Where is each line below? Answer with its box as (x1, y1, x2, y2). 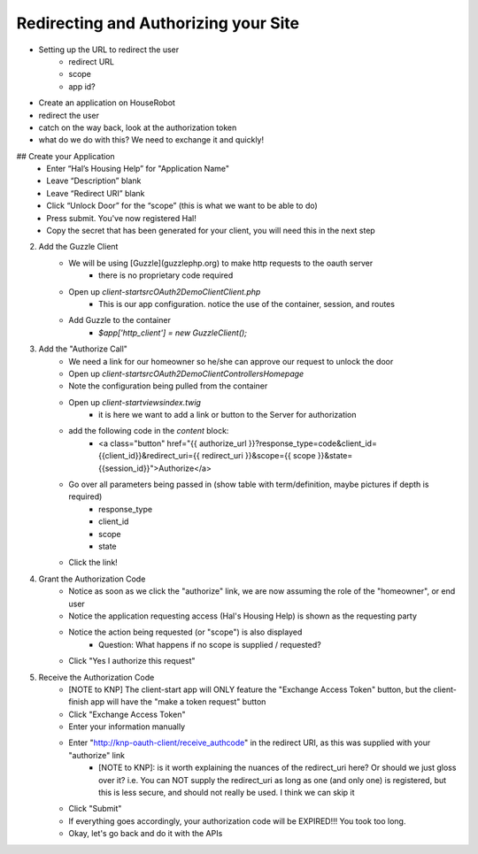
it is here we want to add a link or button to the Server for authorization (98, 410, 358, 420)
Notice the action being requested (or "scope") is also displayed (68, 627, 303, 637)
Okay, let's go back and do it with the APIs (68, 828, 223, 839)
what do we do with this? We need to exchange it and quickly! (38, 135, 265, 145)
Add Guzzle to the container (68, 315, 172, 326)
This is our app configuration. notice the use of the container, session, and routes (98, 298, 396, 309)
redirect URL (68, 56, 115, 66)
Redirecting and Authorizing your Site (16, 13, 300, 33)
